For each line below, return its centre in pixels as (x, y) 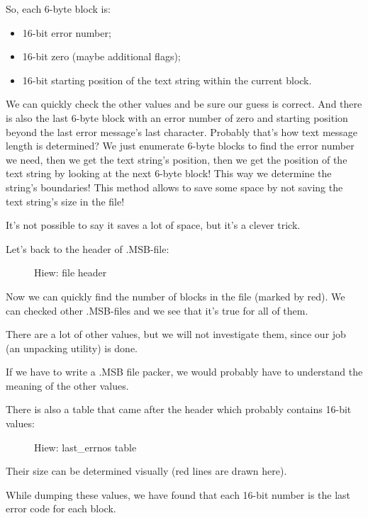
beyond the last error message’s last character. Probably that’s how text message (182, 131)
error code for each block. (61, 508)
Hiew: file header (71, 272)
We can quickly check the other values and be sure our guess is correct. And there (184, 104)
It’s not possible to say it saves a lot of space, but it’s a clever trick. (153, 225)
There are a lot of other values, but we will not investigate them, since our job (176, 334)
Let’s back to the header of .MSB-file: (88, 248)
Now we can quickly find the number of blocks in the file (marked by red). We (175, 296)
